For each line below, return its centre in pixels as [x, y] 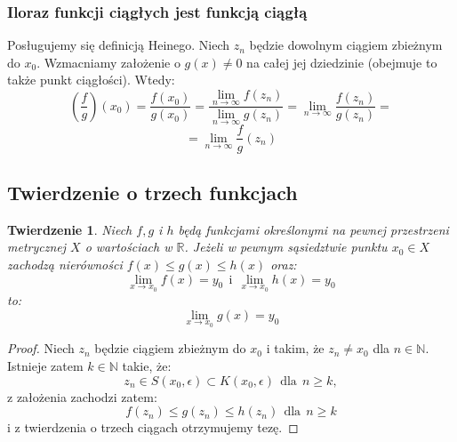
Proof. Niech [41, 348]
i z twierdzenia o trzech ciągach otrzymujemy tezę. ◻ [153, 427]
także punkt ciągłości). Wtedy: [91, 80]
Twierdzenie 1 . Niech [70, 229]
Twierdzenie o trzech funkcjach [152, 192]
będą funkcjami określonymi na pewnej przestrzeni [313, 229]
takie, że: [147, 365]
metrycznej [37, 247]
